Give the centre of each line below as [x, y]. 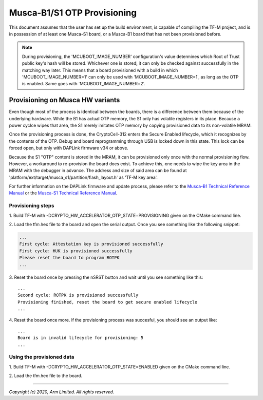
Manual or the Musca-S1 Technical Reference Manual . [63, 193]
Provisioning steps [32, 206]
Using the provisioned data [42, 357]
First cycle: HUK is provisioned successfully [76, 251]
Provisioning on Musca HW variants [65, 100]
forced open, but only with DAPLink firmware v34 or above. [69, 148]
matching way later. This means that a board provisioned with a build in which [100, 70]
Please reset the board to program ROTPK [69, 258]
